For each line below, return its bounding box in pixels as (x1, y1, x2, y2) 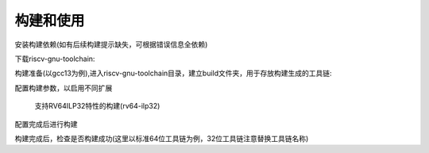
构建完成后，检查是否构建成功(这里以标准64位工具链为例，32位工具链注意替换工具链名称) (14, 133, 309, 143)
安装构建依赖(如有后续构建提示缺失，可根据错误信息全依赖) (14, 40, 208, 49)
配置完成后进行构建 (14, 119, 78, 128)
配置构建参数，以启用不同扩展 (14, 83, 113, 93)
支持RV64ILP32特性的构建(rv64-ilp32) (34, 101, 160, 111)
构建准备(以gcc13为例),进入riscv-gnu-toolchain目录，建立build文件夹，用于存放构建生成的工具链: (14, 68, 333, 78)
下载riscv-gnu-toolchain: (14, 54, 95, 63)
